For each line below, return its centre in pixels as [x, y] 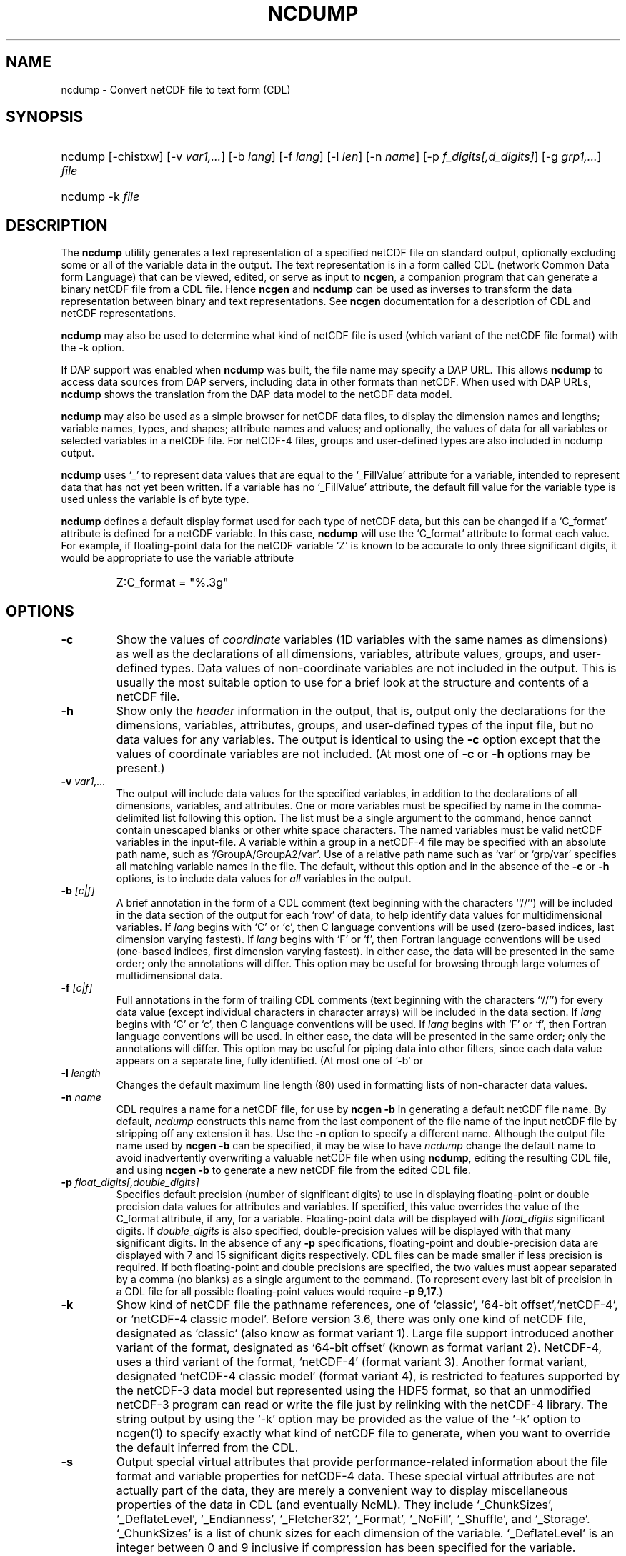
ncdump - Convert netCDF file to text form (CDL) [176, 89]
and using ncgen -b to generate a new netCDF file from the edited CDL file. [293, 1170]
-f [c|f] [77, 988]
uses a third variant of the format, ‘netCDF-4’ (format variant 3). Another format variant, [352, 1362]
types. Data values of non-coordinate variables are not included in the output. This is [388, 668]
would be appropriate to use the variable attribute [178, 558]
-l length [81, 1073]
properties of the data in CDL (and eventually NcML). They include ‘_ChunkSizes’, [335, 1505]
